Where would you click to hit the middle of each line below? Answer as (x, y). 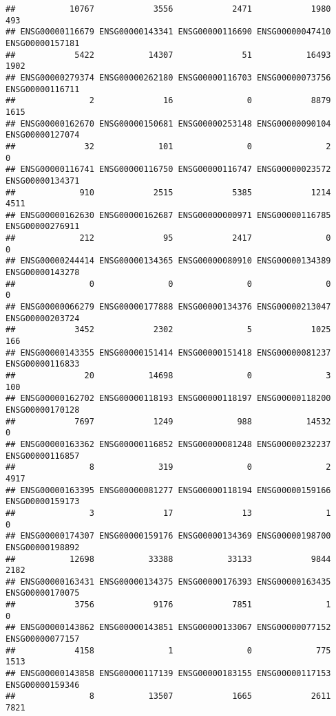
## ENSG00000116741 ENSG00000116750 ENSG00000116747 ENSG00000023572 (168, 170)
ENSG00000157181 (43, 43)
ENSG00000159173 (43, 502)
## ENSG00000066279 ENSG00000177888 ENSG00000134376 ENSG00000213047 (168, 307)
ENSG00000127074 (43, 135)
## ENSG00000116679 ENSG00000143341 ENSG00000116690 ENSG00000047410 (168, 32)
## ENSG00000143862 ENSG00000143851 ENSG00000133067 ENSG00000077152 (168, 628)
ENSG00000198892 (43, 547)
